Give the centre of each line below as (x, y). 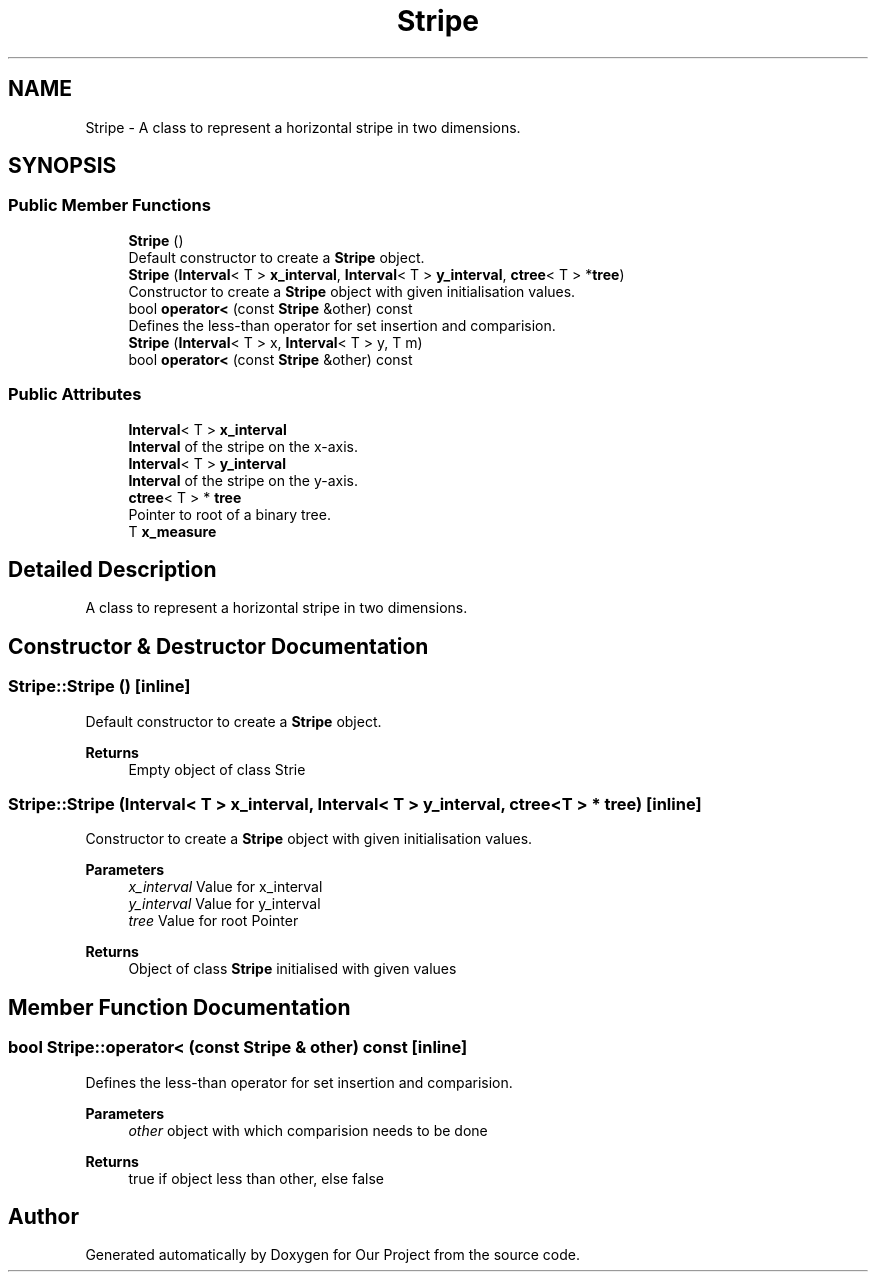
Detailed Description (112, 569)
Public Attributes (75, 394)
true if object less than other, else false (256, 1178)
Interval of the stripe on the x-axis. (243, 446)
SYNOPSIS (62, 166)
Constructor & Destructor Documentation (218, 646)
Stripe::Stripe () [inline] (99, 686)
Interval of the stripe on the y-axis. (243, 480)
